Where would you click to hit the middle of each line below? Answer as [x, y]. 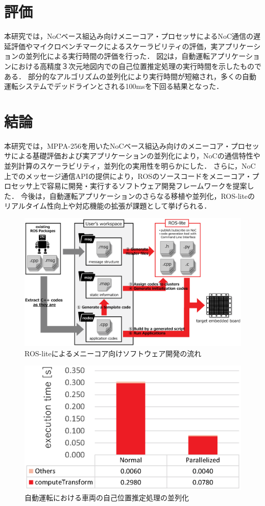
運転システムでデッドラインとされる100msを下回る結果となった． [114, 86]
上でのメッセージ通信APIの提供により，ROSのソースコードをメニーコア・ [128, 176]
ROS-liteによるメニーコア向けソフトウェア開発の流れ [113, 353]
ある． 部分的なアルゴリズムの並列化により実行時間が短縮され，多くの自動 [130, 76]
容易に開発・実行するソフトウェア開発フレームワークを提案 [147, 186]
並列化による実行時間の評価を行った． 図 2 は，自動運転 [118, 56]
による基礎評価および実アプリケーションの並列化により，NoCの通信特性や [136, 156]
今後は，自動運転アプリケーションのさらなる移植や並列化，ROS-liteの [138, 195]
